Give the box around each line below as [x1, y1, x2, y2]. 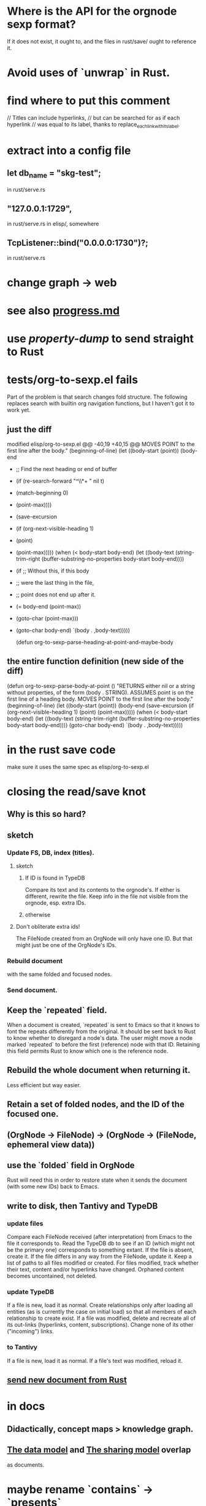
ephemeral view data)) [7, 1139, 95, 1150]
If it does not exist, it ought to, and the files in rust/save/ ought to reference [7, 37, 197, 45]
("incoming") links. [7, 1328, 54, 1335]
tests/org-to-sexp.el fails [7, 373, 139, 387]
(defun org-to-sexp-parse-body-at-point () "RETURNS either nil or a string [7, 682, 195, 689]
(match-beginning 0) [15, 489, 69, 496]
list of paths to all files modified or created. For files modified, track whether [7, 1259, 199, 1266]
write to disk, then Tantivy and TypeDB [7, 1201, 158, 1211]
